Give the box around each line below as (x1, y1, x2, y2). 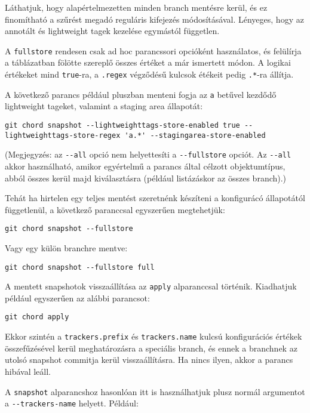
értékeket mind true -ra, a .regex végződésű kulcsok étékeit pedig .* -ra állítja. (5, 68, 294, 81)
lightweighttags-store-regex (5, 131, 121, 140)
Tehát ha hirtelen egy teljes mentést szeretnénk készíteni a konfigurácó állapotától (5, 192, 305, 204)
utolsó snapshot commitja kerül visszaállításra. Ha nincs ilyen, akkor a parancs (5, 353, 293, 366)
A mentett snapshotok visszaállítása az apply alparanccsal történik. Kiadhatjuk (5, 280, 297, 292)
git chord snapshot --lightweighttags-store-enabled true (5, 121, 240, 130)
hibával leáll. (5, 365, 51, 377)
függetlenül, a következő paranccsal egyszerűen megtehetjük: (5, 203, 225, 215)
